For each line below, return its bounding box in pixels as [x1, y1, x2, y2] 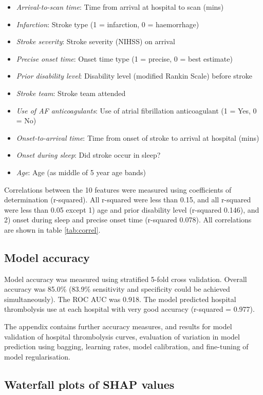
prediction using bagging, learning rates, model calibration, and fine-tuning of [4, 341, 249, 352]
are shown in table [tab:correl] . [4, 224, 101, 235]
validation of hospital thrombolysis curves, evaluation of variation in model [4, 331, 240, 342]
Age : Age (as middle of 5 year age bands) [16, 166, 146, 177]
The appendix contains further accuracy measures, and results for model [4, 321, 232, 332]
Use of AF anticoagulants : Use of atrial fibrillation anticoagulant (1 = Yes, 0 [16, 105, 257, 116]
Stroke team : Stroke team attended [16, 87, 126, 98]
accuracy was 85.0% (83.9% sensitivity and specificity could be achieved [4, 284, 230, 294]
